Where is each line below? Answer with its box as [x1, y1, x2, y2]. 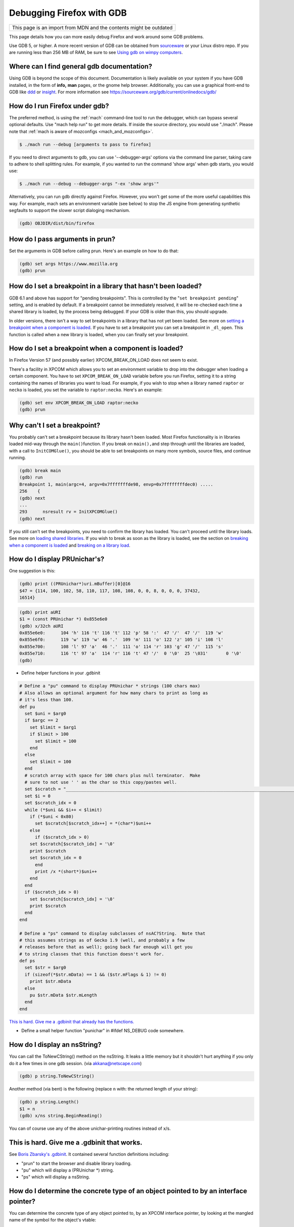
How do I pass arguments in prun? [9, 235, 116, 243]
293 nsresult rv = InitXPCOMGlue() [19, 509, 118, 515]
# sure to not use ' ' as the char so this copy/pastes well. [24, 779, 177, 785]
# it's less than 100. [19, 697, 74, 703]
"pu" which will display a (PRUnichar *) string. [21, 1167, 114, 1173]
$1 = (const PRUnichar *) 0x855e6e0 [19, 616, 108, 622]
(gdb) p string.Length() [19, 1099, 79, 1105]
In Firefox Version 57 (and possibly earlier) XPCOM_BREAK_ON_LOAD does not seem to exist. [9, 357, 198, 363]
